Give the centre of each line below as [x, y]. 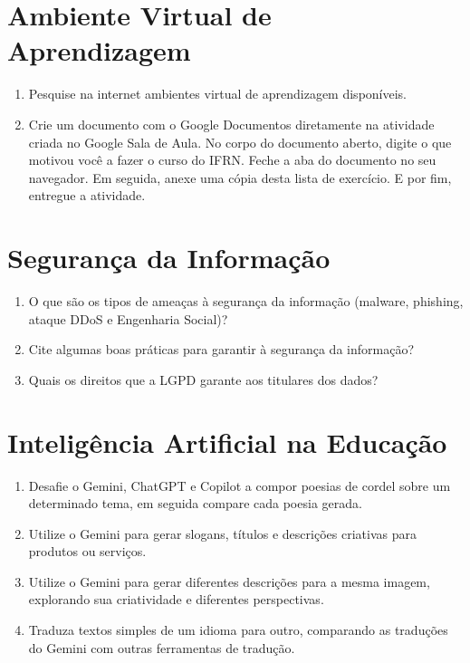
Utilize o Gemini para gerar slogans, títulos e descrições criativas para [222, 533]
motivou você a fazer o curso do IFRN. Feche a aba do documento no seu [232, 160]
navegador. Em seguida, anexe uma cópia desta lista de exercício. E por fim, [240, 177]
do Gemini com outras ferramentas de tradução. [162, 647]
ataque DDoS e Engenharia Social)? [128, 318]
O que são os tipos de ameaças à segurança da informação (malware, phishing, [246, 301]
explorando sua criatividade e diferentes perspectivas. [176, 599]
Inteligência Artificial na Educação [227, 442]
